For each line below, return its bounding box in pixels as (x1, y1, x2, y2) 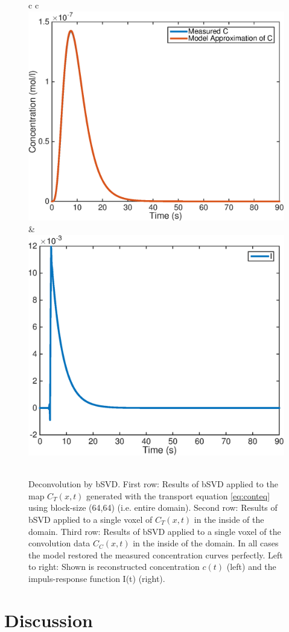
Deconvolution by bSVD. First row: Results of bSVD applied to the (28, 478, 278, 490)
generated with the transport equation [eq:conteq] (86, 489, 270, 502)
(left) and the (226, 560, 276, 573)
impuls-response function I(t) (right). (28, 572, 165, 584)
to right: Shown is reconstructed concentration (28, 560, 200, 573)
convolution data (28, 537, 91, 549)
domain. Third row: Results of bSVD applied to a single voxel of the (28, 525, 281, 537)
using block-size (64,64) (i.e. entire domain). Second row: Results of (28, 501, 278, 514)
